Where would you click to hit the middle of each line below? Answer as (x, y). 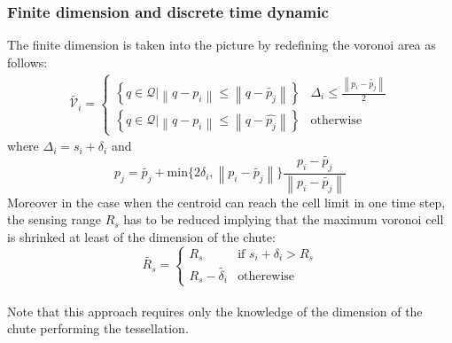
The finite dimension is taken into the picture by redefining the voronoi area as (222, 45)
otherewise (266, 276)
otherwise (336, 121)
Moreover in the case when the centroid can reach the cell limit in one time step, (226, 202)
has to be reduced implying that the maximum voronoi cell (284, 219)
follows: (27, 62)
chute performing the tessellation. (98, 328)
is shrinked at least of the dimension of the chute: (141, 236)
